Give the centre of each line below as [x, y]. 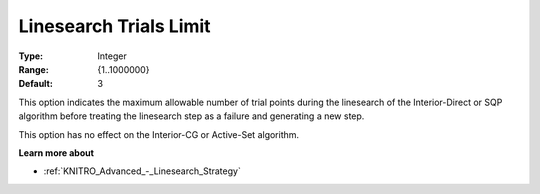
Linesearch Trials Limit [114, 26]
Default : [36, 84]
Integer [112, 56]
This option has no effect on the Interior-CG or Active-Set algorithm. [159, 134]
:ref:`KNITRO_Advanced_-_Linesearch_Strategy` [142, 171]
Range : [33, 69]
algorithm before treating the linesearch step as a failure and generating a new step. [191, 116]
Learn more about [56, 152]
